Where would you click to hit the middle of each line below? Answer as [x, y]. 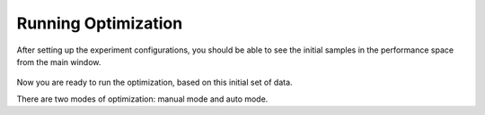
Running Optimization [100, 23]
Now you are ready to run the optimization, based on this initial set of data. [154, 82]
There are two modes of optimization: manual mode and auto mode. [142, 99]
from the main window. [59, 62]
